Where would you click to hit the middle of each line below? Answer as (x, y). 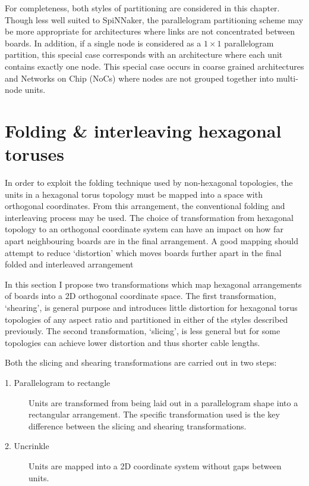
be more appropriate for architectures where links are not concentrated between (150, 31)
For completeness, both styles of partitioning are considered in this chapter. (142, 8)
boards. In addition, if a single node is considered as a (103, 43)
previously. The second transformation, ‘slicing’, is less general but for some (143, 331)
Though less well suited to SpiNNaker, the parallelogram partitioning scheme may (154, 19)
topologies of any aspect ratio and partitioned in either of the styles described (146, 319)
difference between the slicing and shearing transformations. (138, 426)
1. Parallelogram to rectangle (58, 382)
